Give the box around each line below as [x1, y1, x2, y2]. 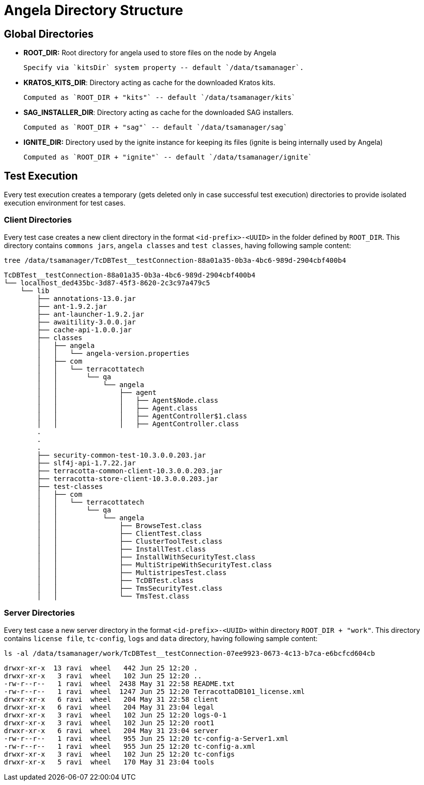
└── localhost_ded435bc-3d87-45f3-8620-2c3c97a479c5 [4, 278, 210, 287]
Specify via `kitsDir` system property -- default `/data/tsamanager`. [23, 64, 304, 72]
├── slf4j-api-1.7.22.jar [37, 459, 136, 467]
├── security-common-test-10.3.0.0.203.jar [37, 451, 206, 459]
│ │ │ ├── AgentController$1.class [37, 412, 247, 420]
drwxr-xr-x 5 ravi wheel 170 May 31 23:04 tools [4, 758, 214, 766]
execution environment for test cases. [4, 199, 126, 208]
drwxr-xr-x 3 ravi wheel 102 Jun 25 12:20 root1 [4, 718, 214, 727]
